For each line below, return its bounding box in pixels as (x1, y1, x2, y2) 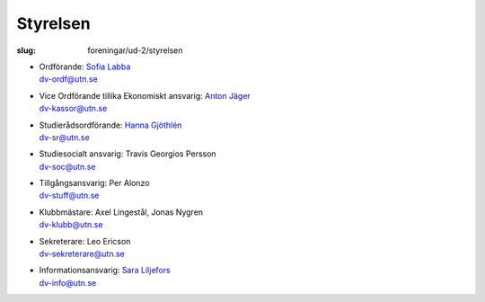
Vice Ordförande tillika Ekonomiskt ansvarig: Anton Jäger (39, 90, 251, 101)
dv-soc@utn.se (39, 161, 96, 172)
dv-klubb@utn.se (39, 219, 103, 230)
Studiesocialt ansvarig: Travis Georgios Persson (39, 148, 216, 159)
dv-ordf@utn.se (39, 74, 98, 84)
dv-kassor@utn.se (39, 103, 108, 114)
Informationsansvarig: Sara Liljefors (39, 265, 171, 276)
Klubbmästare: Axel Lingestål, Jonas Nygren (39, 207, 204, 218)
